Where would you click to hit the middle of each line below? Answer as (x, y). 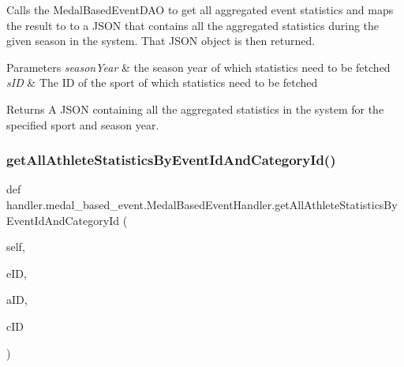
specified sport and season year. (83, 124)
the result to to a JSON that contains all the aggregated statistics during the (193, 25)
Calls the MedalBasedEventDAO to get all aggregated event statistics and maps (200, 9)
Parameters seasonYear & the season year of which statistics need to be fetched (198, 67)
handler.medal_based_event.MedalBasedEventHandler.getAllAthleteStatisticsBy (202, 204)
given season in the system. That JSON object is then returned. (161, 41)
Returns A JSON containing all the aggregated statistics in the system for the (195, 109)
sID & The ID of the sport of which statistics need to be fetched (162, 82)
